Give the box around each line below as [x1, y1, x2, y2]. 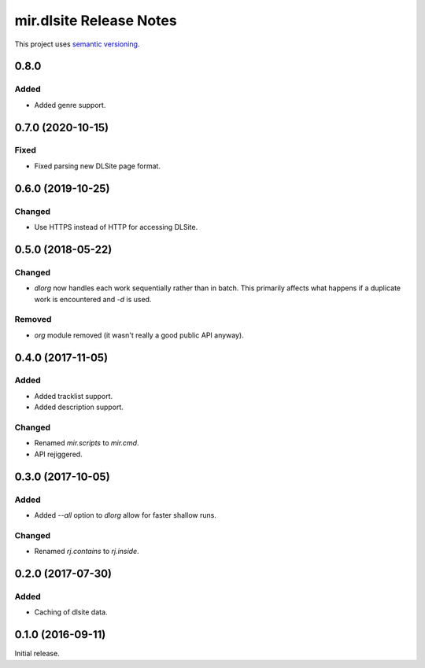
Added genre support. [34, 100, 106, 109]
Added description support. [34, 402, 124, 412]
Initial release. [14, 649, 60, 659]
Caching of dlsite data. [34, 607, 108, 617]
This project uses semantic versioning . [14, 39, 140, 49]
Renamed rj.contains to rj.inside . [34, 547, 139, 556]
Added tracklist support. [34, 391, 113, 400]
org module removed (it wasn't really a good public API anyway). [34, 330, 244, 340]
